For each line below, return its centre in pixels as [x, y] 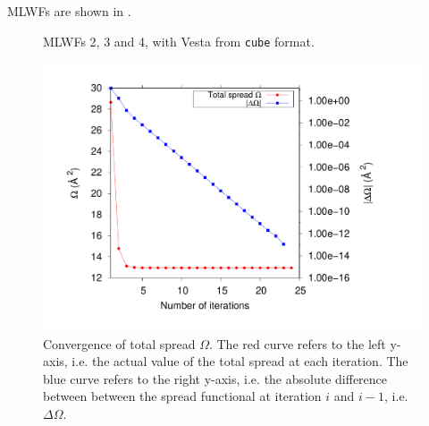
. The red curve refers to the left [297, 343]
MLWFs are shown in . [69, 11]
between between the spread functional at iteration [182, 396]
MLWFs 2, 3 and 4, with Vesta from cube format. [179, 41]
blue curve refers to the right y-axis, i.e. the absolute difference [215, 378]
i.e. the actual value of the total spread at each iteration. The [240, 361]
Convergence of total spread [119, 343]
